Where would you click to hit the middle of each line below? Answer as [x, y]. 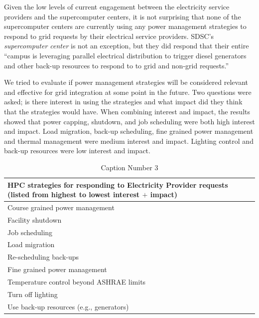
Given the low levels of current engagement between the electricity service [117, 6]
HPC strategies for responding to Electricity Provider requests [118, 184]
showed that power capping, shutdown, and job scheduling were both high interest [129, 121]
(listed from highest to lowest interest [74, 194]
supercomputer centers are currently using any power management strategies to [125, 26]
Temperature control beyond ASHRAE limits [77, 282]
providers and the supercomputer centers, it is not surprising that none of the [123, 16]
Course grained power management [61, 207]
